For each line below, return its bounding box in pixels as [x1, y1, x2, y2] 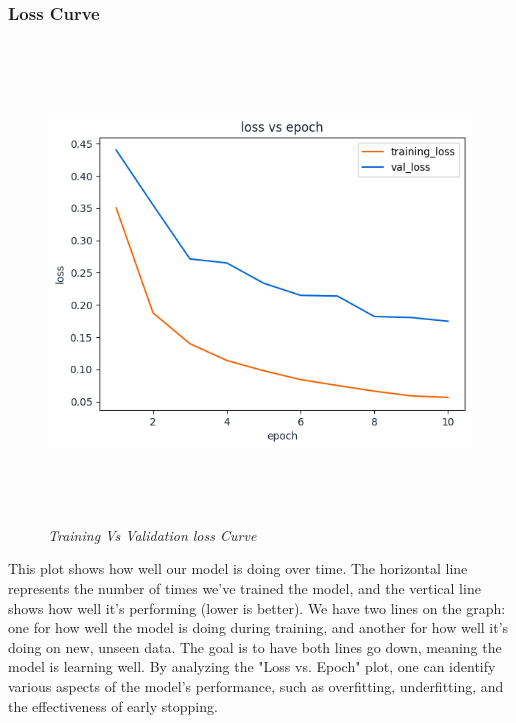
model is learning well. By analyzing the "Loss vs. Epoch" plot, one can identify [8, 656, 496, 677]
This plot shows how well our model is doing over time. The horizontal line [8, 558, 468, 579]
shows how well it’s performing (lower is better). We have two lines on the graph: [8, 597, 506, 618]
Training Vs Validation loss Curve [48, 524, 257, 545]
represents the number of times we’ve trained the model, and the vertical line [8, 578, 481, 598]
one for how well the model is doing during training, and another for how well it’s [8, 617, 509, 638]
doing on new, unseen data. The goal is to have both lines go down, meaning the [8, 636, 502, 657]
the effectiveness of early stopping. [8, 695, 218, 716]
